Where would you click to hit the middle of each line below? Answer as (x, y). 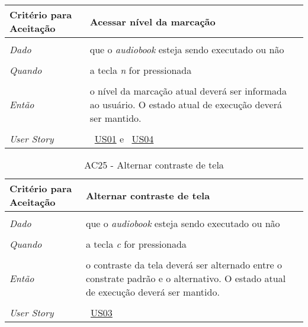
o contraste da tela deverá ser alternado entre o (184, 265)
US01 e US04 (124, 139)
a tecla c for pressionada (136, 244)
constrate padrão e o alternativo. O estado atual (186, 278)
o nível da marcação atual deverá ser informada (188, 91)
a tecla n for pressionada (141, 70)
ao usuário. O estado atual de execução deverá (186, 104)
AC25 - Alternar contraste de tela (154, 165)
